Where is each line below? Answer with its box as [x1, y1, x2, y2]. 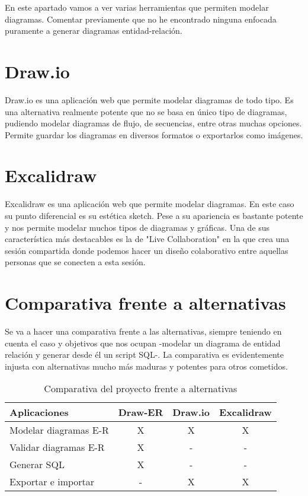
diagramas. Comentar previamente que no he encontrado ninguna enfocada [5, 12, 277, 25]
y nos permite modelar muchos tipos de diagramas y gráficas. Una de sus [5, 221, 270, 233]
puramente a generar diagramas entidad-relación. [5, 24, 182, 37]
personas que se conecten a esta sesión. [5, 256, 146, 268]
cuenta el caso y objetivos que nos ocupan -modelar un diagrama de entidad [5, 336, 281, 349]
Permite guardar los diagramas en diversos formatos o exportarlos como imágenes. [5, 128, 303, 141]
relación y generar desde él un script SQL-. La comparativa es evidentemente [5, 348, 284, 361]
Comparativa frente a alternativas [5, 291, 286, 315]
